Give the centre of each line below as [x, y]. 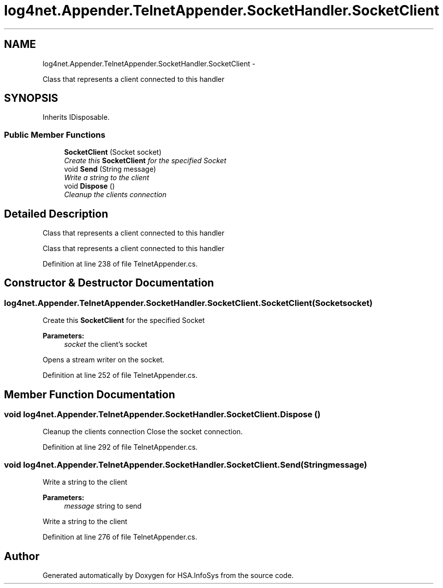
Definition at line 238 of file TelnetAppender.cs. [120, 264]
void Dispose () [89, 186]
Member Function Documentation [90, 394]
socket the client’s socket [106, 344]
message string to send [103, 506]
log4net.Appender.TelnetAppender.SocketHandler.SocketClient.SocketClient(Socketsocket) [188, 303]
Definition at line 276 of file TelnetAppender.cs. [120, 537]
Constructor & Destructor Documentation [109, 283]
